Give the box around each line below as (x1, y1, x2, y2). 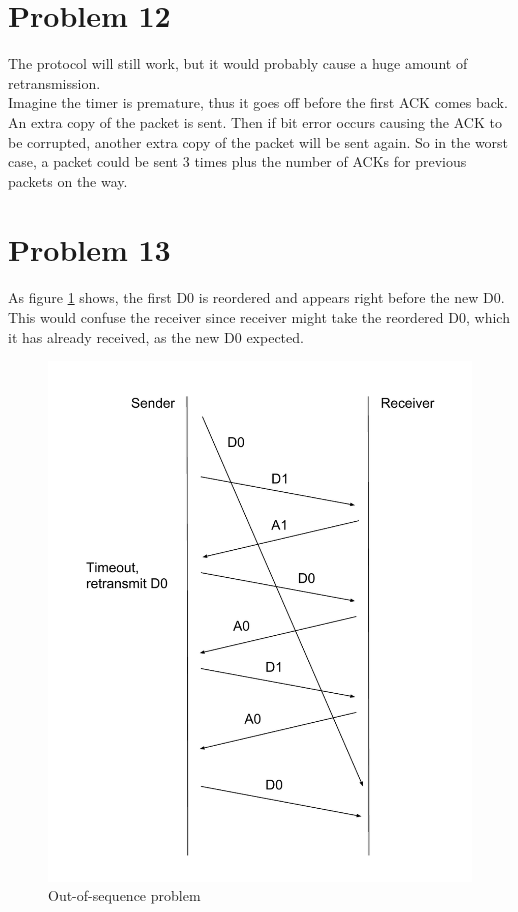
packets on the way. (8, 170, 128, 191)
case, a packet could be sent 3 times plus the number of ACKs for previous (8, 151, 467, 172)
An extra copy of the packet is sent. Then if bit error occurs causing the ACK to (8, 111, 502, 132)
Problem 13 (8, 229, 171, 270)
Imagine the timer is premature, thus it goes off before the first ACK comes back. (8, 92, 508, 113)
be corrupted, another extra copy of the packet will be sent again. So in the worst (8, 131, 509, 152)
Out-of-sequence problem (48, 885, 201, 906)
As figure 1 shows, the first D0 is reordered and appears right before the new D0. (8, 287, 505, 308)
